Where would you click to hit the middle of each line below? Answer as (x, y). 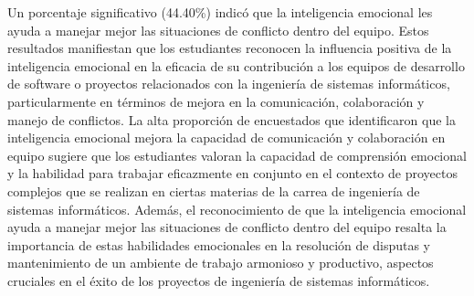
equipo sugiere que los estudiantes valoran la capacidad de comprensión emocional (237, 155)
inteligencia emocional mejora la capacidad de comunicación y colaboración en (226, 137)
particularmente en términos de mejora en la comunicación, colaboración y (216, 101)
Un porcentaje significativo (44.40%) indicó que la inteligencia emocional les (220, 12)
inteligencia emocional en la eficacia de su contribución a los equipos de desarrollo (236, 65)
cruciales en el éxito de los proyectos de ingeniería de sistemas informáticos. (219, 280)
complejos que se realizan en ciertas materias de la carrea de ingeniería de (214, 190)
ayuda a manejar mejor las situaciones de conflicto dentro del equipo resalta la (227, 227)
